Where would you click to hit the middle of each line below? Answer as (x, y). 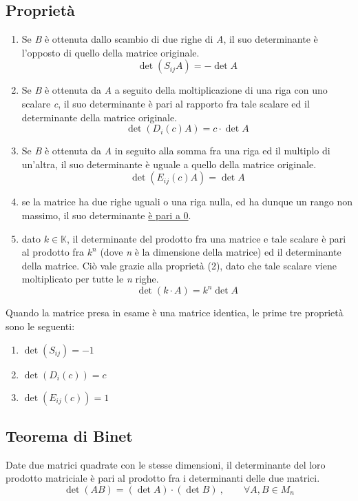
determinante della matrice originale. (99, 117)
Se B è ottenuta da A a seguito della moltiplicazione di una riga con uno (175, 90)
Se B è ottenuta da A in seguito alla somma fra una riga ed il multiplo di (176, 151)
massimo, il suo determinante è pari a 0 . (106, 215)
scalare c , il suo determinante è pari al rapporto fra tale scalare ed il (166, 103)
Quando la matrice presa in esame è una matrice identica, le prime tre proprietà (175, 313)
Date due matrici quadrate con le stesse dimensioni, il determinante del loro (166, 464)
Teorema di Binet (69, 436)
